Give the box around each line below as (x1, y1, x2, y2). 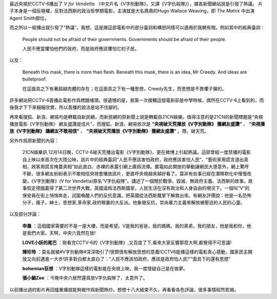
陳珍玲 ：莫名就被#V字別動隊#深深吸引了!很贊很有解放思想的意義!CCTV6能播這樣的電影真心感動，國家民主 (22, 249, 248, 255)
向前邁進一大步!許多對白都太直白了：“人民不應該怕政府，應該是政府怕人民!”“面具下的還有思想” (31, 256, 231, 262)
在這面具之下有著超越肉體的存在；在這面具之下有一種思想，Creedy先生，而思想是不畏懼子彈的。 (22, 85, 227, 92)
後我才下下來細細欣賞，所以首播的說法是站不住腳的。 (9, 104, 122, 110)
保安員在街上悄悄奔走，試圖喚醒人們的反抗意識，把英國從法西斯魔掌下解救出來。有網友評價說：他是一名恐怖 (22, 192, 251, 198)
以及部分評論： (9, 211, 41, 217)
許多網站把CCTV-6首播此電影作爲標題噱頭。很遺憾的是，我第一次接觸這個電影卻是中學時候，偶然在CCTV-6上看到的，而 (9, 97, 264, 103)
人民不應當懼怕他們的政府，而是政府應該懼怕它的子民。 (22, 45, 140, 51)
